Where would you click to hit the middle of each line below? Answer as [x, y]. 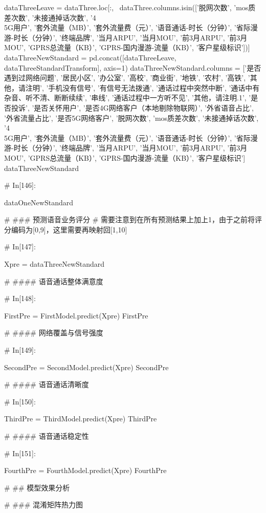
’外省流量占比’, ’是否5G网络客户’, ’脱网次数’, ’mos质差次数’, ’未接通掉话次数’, [131, 117]
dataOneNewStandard [39, 202]
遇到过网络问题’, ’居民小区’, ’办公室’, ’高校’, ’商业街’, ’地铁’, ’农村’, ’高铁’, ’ [127, 78]
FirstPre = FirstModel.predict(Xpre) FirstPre [76, 315]
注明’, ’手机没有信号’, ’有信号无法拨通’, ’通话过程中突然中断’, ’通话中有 [142, 87]
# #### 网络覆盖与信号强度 [54, 333]
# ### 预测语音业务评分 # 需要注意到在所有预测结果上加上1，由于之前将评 [133, 219]
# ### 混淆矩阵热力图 [43, 505]
